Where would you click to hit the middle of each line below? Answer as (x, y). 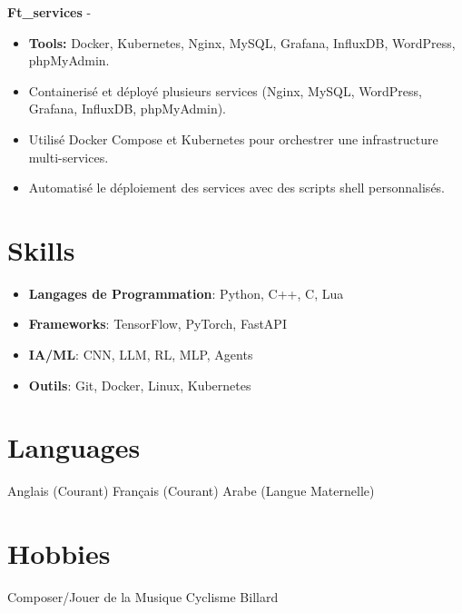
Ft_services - (49, 12)
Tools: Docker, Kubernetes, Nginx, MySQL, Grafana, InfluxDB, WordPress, (242, 42)
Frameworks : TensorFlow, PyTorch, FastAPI (157, 324)
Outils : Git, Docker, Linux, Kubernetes (140, 385)
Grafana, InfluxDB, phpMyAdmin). (128, 109)
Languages (74, 447)
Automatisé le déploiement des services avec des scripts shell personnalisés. (237, 188)
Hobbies (59, 554)
